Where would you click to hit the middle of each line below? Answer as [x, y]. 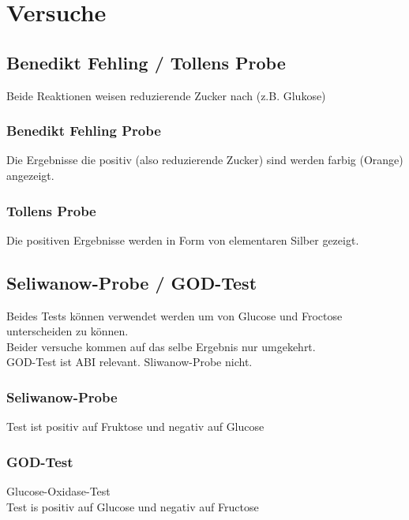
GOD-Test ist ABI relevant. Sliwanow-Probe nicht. [129, 362]
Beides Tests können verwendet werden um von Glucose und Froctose [174, 315]
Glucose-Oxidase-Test [58, 491]
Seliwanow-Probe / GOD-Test [132, 282]
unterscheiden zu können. [68, 331]
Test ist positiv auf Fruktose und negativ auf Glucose [135, 426]
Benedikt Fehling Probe [84, 131]
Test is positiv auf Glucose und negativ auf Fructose [133, 506]
